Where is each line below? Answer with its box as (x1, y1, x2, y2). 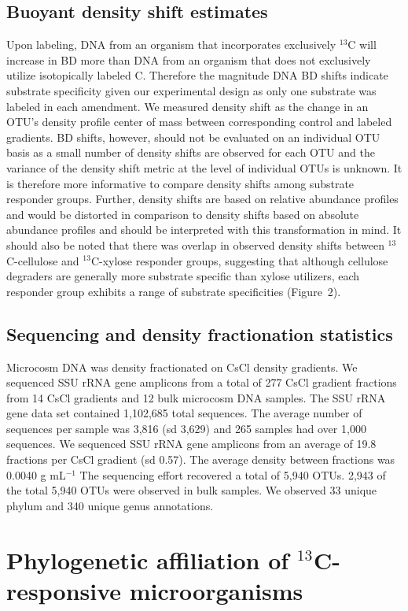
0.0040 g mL (6, 466, 66, 483)
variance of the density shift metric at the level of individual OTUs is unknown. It (6, 159, 402, 176)
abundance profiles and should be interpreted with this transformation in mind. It (6, 221, 402, 238)
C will (347, 36, 377, 53)
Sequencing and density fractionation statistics (6, 321, 393, 346)
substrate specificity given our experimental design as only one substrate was (6, 82, 377, 98)
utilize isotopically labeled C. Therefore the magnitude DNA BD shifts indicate (6, 67, 388, 83)
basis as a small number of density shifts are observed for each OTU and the (6, 144, 375, 161)
